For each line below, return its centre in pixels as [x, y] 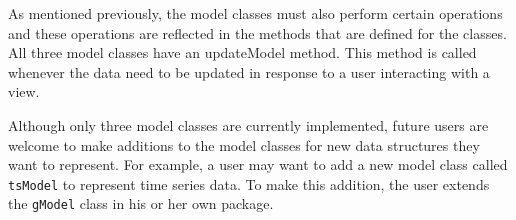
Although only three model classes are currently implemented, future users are [248, 124]
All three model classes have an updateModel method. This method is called [242, 52]
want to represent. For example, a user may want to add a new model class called [258, 164]
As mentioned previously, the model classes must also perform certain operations [255, 13]
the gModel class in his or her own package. [141, 203]
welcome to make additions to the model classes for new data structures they [244, 144]
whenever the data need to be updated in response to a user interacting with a [249, 71]
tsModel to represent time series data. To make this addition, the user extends [249, 183]
